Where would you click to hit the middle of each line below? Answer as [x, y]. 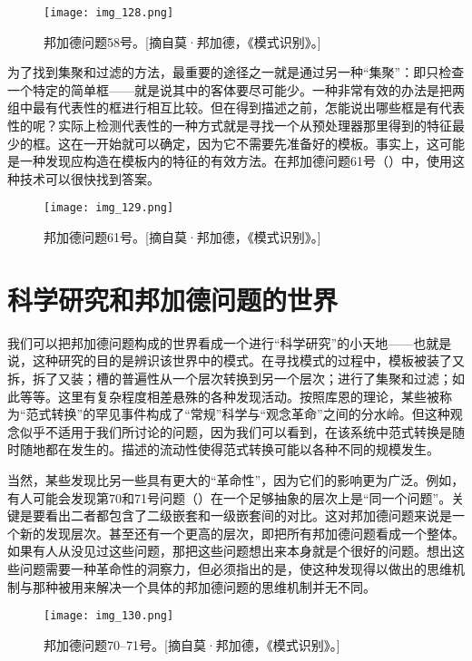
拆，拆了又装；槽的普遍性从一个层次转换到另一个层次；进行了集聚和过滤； [230, 378]
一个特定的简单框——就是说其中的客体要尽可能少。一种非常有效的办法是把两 [236, 89]
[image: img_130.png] [109, 616]
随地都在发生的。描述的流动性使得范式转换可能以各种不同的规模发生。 [229, 449]
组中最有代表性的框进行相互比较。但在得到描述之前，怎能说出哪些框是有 [223, 107]
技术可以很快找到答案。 [89, 178]
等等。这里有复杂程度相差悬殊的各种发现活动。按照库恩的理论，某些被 [229, 396]
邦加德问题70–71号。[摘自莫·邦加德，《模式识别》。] [192, 644]
